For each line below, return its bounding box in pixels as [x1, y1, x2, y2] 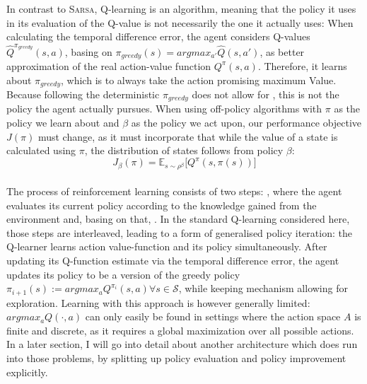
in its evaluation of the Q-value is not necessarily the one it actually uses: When [6, 15, 354, 30]
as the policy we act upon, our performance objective [131, 115, 362, 130]
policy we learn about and [6, 115, 120, 130]
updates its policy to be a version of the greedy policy [6, 267, 240, 281]
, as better [260, 44, 305, 59]
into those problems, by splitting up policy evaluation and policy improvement [6, 350, 346, 365]
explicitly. [6, 364, 48, 379]
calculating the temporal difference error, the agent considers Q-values [6, 29, 310, 44]
